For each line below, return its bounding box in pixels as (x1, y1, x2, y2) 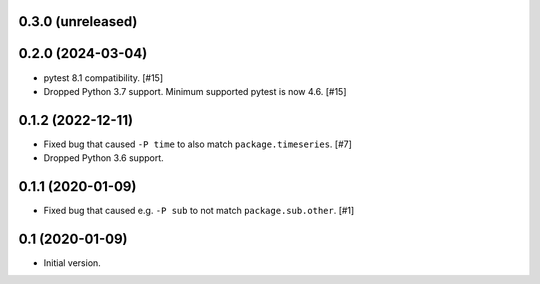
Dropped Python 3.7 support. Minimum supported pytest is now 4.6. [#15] (43, 85, 347, 97)
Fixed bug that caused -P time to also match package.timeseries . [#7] (43, 138, 352, 150)
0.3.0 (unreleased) (18, 13, 138, 30)
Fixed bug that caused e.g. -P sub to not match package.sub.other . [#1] (43, 205, 355, 217)
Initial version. (43, 257, 102, 269)
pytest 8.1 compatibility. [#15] (43, 71, 164, 84)
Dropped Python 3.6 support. (43, 152, 164, 164)
